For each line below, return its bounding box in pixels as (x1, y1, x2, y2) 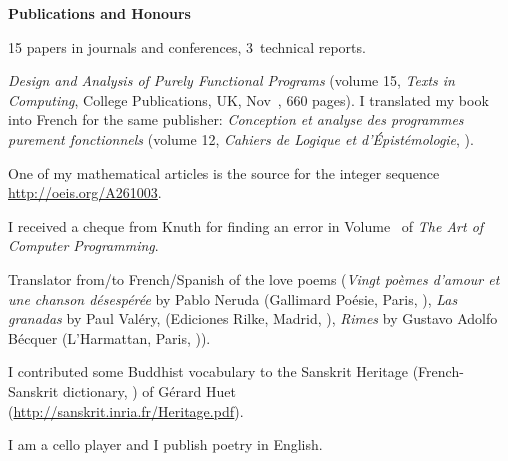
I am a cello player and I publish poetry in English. (8, 434, 323, 455)
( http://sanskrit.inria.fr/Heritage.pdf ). (8, 400, 244, 421)
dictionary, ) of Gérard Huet (62, 380, 236, 401)
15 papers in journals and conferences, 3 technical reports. (8, 36, 366, 57)
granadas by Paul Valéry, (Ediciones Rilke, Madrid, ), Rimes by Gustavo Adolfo (8, 308, 498, 329)
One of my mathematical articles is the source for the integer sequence (8, 162, 440, 183)
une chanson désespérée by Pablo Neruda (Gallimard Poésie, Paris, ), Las (8, 288, 458, 309)
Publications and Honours (8, 3, 191, 23)
